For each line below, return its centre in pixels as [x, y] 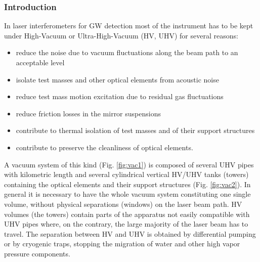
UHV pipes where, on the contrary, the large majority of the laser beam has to [126, 224]
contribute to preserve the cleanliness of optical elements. [104, 147]
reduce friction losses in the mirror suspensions [88, 113]
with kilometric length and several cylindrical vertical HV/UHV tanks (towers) [126, 174]
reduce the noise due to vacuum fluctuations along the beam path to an [127, 52]
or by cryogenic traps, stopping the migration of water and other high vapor [122, 244]
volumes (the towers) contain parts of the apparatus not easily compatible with [127, 214]
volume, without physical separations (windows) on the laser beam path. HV [123, 204]
